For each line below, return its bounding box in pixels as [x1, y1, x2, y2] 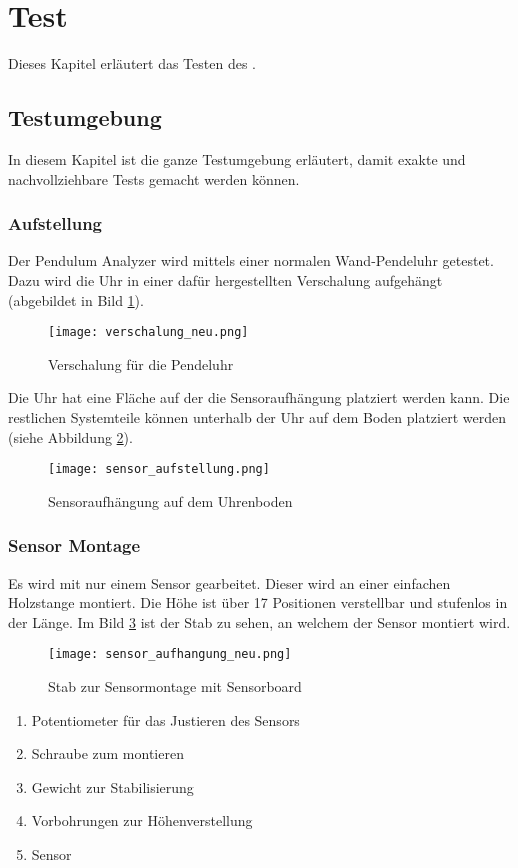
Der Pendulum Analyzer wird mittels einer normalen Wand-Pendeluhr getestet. [8, 250, 494, 271]
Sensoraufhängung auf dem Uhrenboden [48, 490, 293, 511]
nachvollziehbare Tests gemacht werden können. [8, 168, 300, 189]
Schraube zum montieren [31, 743, 184, 764]
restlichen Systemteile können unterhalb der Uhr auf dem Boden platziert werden [8, 406, 506, 427]
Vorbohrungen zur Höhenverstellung [31, 810, 253, 831]
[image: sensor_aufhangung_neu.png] [48, 647, 292, 662]
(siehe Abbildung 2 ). [8, 426, 133, 447]
